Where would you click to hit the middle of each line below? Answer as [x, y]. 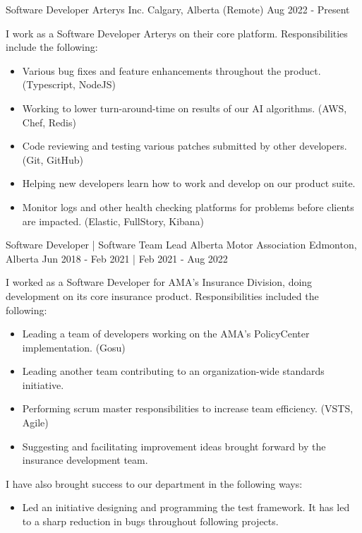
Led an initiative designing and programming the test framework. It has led [186, 507]
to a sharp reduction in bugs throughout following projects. [150, 521]
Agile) [35, 423]
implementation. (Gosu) [74, 347]
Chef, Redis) [49, 122]
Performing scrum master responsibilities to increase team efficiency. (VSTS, [188, 408]
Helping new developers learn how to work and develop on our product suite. [189, 183]
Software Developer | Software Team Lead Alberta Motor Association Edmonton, [181, 245]
